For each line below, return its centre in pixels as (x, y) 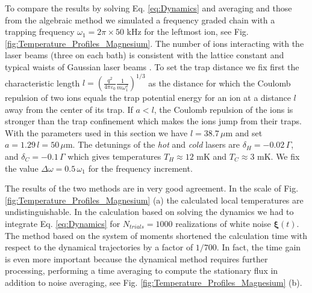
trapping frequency (40, 32)
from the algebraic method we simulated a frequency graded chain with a (140, 20)
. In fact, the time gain (259, 247)
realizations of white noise (223, 223)
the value (22, 168)
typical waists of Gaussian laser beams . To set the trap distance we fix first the (152, 66)
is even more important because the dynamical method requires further (136, 258)
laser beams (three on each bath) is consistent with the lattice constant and (145, 55)
